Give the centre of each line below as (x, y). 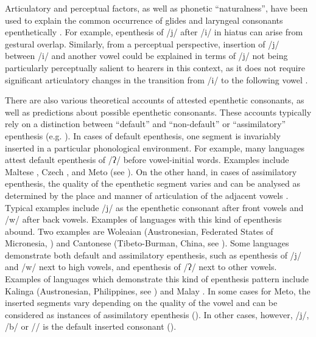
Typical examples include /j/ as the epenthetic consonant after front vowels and (154, 207)
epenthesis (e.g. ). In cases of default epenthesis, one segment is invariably (143, 135)
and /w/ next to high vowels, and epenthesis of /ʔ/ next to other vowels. (141, 267)
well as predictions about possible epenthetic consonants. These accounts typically (158, 112)
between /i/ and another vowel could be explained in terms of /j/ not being (146, 56)
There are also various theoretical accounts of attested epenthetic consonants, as (155, 100)
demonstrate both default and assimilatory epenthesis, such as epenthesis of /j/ (153, 255)
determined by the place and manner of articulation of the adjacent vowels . (147, 195)
